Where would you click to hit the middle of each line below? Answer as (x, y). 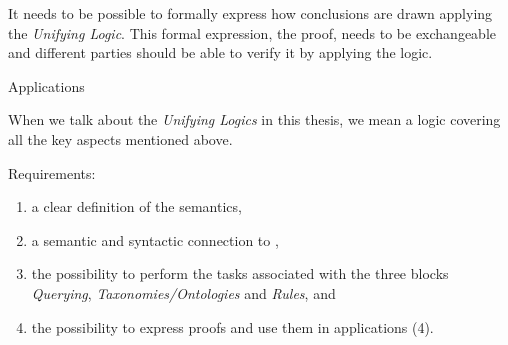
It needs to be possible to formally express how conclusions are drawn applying (250, 13)
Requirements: (52, 172)
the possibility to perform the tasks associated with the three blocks (240, 273)
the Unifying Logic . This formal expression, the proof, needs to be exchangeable (252, 32)
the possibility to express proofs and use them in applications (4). (232, 326)
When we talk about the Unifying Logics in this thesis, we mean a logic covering (254, 119)
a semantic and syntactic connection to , (155, 239)
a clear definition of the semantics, (136, 206)
